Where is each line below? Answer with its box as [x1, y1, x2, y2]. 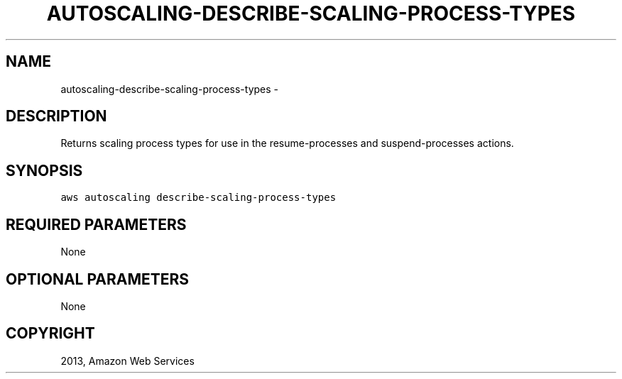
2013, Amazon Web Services [60, 354, 195, 367]
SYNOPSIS [6, 161, 83, 180]
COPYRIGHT [6, 324, 95, 343]
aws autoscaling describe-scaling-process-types [60, 192, 337, 204]
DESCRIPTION [6, 107, 107, 126]
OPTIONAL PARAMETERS [6, 270, 190, 288]
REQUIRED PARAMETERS [6, 215, 187, 234]
